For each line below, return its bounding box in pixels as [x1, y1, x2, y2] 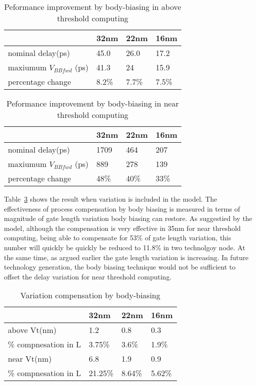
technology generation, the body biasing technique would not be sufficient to [4, 262, 236, 272]
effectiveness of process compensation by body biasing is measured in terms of [4, 203, 240, 214]
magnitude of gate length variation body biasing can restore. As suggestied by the [4, 213, 253, 223]
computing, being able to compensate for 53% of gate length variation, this [4, 232, 231, 243]
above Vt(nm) [8, 324, 57, 336]
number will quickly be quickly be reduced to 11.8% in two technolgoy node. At [4, 242, 246, 252]
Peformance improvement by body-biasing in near [6, 98, 179, 109]
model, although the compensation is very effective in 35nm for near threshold [4, 222, 241, 233]
